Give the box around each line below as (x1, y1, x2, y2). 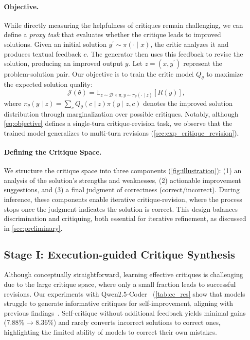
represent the (183, 58, 222, 68)
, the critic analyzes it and (150, 39, 229, 49)
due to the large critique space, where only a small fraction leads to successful (4, 279, 236, 289)
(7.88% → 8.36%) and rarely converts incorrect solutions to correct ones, (4, 317, 221, 327)
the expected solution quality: (4, 79, 92, 89)
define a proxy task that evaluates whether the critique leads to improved (4, 29, 221, 40)
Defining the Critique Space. (4, 146, 102, 157)
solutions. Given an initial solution (4, 39, 107, 49)
